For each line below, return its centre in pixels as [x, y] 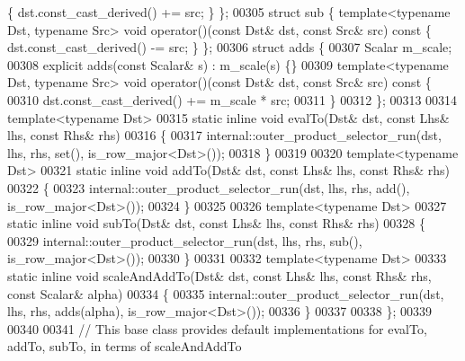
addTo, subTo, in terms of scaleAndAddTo [125, 346]
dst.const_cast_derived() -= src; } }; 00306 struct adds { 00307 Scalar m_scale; [230, 47]
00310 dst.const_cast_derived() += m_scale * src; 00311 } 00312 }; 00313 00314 [232, 99]
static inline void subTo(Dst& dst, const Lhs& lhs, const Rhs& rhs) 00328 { [217, 223]
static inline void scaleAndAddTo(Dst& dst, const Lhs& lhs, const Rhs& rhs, [219, 275]
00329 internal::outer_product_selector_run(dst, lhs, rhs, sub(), [185, 240]
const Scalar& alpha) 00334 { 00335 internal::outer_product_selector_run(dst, [226, 293]
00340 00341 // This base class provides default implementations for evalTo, [217, 328]
